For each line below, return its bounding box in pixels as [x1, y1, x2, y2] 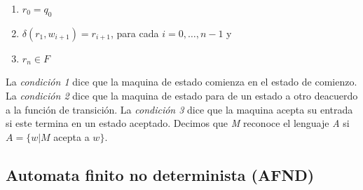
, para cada [111, 25, 159, 40]
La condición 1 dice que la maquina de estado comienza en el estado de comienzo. [6, 74, 357, 89]
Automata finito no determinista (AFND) [6, 163, 315, 185]
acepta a [53, 129, 90, 144]
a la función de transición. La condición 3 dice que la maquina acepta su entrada [6, 102, 353, 116]
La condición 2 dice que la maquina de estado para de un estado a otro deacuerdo [6, 88, 358, 102]
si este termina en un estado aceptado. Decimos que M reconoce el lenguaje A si [6, 116, 350, 130]
